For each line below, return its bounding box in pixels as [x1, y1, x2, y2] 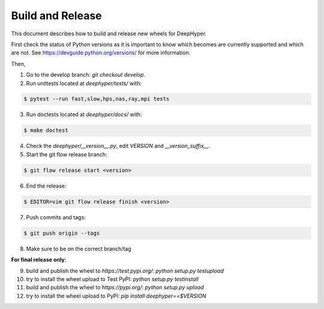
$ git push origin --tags [23, 229, 100, 237]
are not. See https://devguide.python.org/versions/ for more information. [11, 49, 191, 56]
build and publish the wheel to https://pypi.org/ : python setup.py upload [26, 284, 204, 291]
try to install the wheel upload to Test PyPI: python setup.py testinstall [26, 275, 199, 283]
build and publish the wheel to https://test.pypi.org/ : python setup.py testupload [26, 267, 224, 274]
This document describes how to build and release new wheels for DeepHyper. [11, 30, 207, 37]
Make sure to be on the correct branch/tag [26, 245, 131, 252]
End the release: [26, 182, 67, 189]
